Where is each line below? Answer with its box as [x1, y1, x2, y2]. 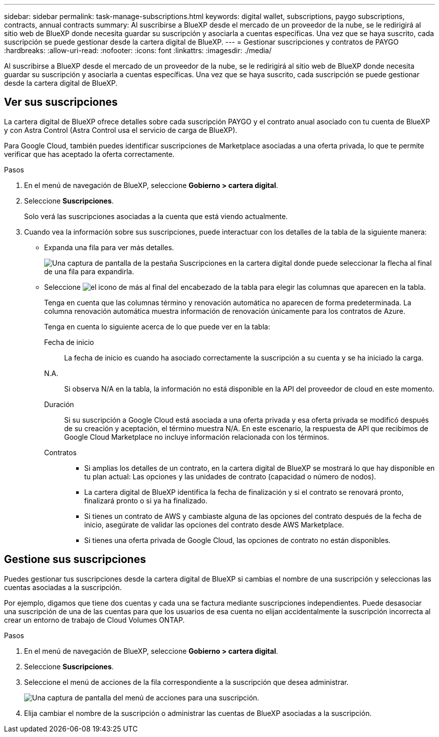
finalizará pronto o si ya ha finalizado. [84, 496, 208, 505]
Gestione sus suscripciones [4, 553, 146, 566]
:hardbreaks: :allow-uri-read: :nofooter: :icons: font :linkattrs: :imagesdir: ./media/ [4, 46, 272, 55]
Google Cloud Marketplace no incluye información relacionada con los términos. [64, 432, 329, 441]
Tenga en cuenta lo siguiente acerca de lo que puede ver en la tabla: [44, 322, 270, 331]
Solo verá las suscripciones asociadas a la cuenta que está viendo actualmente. [24, 212, 288, 221]
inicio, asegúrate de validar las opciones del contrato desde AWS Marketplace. [84, 520, 344, 529]
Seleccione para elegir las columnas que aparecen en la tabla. [44, 282, 426, 291]
